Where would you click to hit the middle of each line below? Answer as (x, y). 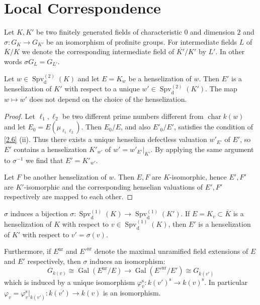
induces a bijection (39, 213)
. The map (221, 89)
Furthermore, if (28, 251)
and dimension (212, 32)
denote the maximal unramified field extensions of (171, 251)
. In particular (226, 282)
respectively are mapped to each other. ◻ (69, 196)
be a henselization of (160, 78)
